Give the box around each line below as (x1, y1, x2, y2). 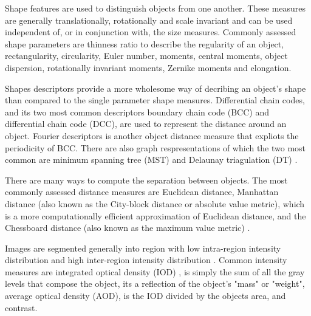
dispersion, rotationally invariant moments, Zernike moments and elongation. (5, 61, 292, 74)
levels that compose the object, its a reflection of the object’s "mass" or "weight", (5, 277, 305, 290)
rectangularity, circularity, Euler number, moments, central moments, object (5, 49, 288, 62)
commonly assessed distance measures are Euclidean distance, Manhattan (5, 185, 279, 198)
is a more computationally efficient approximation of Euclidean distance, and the (5, 209, 306, 222)
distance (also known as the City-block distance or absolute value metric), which (5, 197, 305, 210)
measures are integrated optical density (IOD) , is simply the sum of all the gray (5, 265, 305, 278)
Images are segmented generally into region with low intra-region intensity (5, 241, 281, 254)
